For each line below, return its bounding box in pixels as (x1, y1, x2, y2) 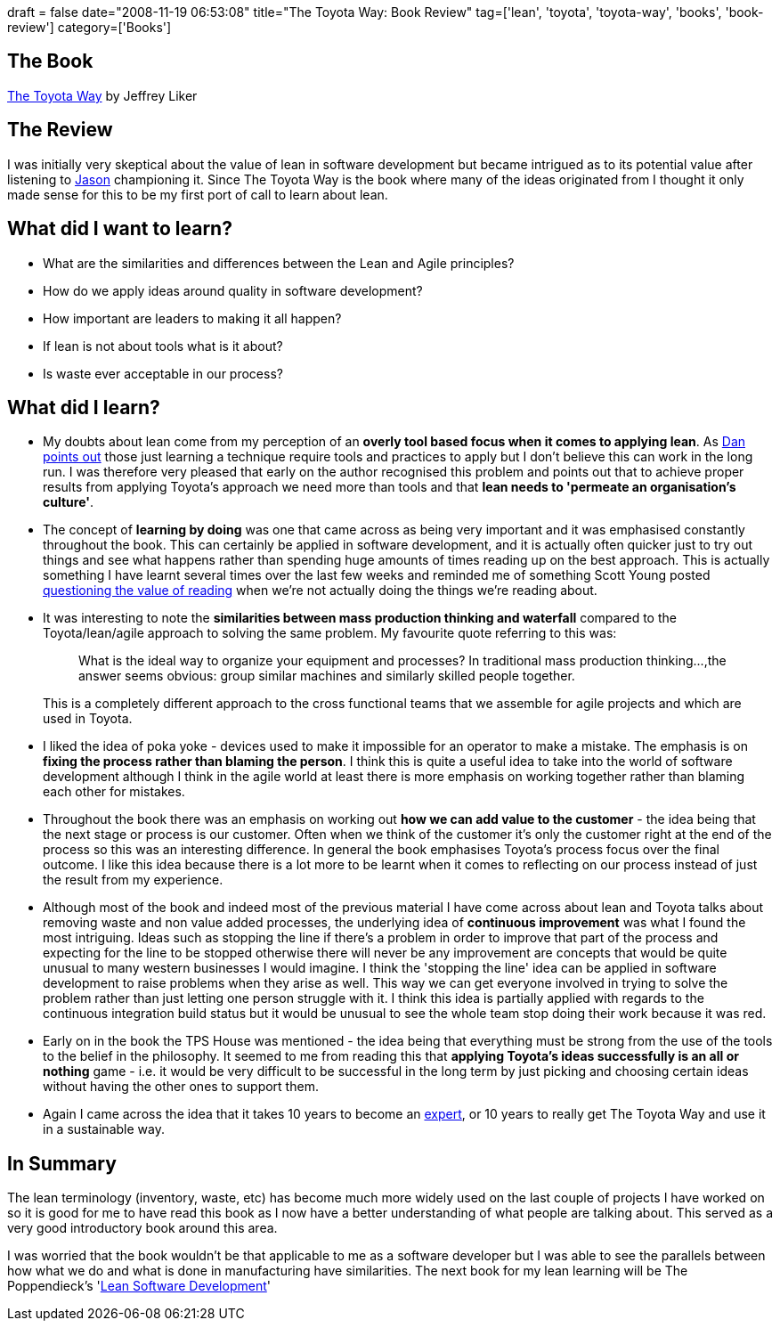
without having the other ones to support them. (43, 1079, 319, 1095)
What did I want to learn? (7, 217, 232, 240)
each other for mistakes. (43, 784, 185, 800)
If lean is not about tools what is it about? (43, 338, 283, 354)
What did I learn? (7, 395, 160, 419)
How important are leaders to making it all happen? (43, 310, 342, 326)
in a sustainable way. (43, 1121, 165, 1137)
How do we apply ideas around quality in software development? (43, 282, 423, 298)
